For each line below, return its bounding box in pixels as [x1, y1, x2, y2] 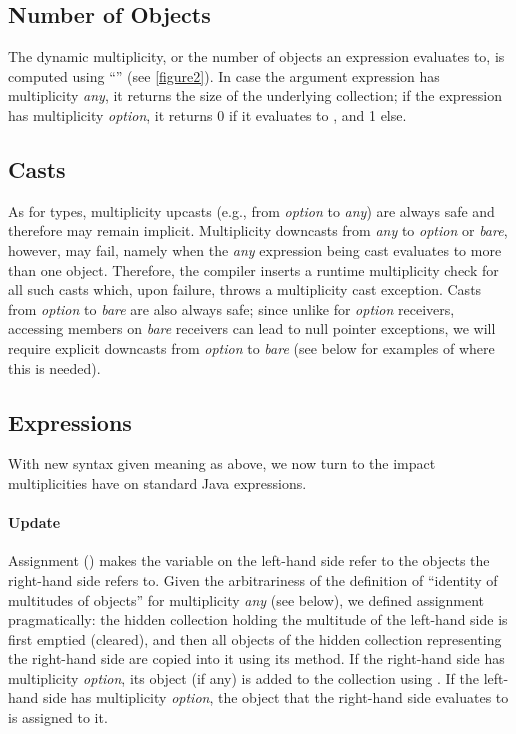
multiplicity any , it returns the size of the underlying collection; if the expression [8, 85, 503, 106]
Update [8, 512, 61, 533]
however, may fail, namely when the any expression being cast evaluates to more [8, 239, 502, 260]
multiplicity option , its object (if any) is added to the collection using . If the [8, 667, 479, 688]
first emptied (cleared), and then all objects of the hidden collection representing [8, 628, 502, 649]
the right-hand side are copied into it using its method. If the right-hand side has [8, 648, 505, 669]
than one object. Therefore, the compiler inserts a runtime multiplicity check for [8, 259, 499, 280]
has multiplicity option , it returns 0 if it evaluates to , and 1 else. [8, 104, 407, 125]
